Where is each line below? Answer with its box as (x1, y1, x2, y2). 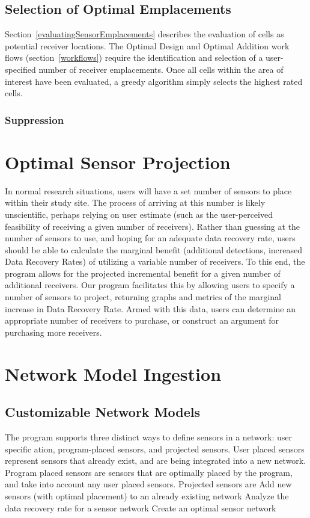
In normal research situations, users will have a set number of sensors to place (5, 184, 292, 197)
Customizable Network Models (5, 402, 201, 421)
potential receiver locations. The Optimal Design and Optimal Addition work (5, 39, 290, 52)
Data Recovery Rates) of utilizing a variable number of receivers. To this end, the (5, 255, 305, 268)
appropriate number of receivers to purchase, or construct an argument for (5, 314, 279, 327)
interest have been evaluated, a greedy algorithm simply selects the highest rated (5, 75, 303, 87)
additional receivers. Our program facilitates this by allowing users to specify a (5, 279, 295, 291)
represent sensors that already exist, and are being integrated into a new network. (5, 454, 306, 467)
